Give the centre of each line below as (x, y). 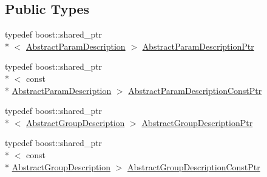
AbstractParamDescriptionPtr (198, 46)
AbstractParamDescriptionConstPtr (195, 90)
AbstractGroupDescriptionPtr (197, 122)
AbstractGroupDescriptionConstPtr (194, 166)
